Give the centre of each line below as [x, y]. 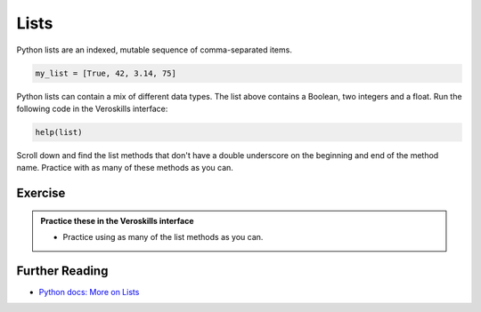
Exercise [41, 193]
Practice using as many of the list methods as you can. [163, 237]
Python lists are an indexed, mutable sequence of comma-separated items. [155, 50]
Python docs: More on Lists [89, 292]
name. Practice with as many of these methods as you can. [125, 168]
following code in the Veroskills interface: [92, 108]
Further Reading [62, 271]
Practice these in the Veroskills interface [118, 220]
